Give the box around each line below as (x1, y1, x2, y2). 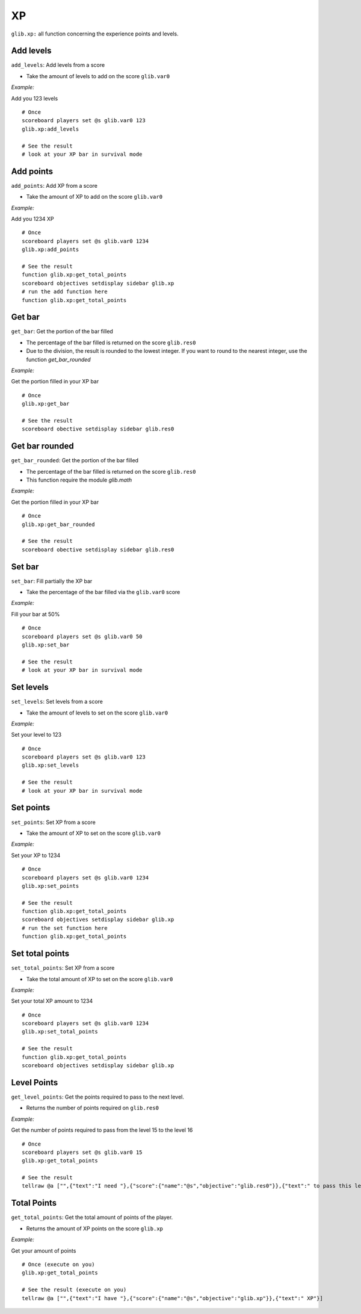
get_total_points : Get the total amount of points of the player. (11, 1213, 173, 1221)
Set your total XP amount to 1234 (11, 997, 93, 1005)
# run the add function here (22, 288, 108, 295)
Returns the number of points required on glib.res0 (26, 1105, 159, 1112)
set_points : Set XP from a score (11, 819, 96, 826)
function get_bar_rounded (26, 356, 91, 363)
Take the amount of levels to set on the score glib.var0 (26, 709, 168, 716)
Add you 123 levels (11, 95, 58, 102)
